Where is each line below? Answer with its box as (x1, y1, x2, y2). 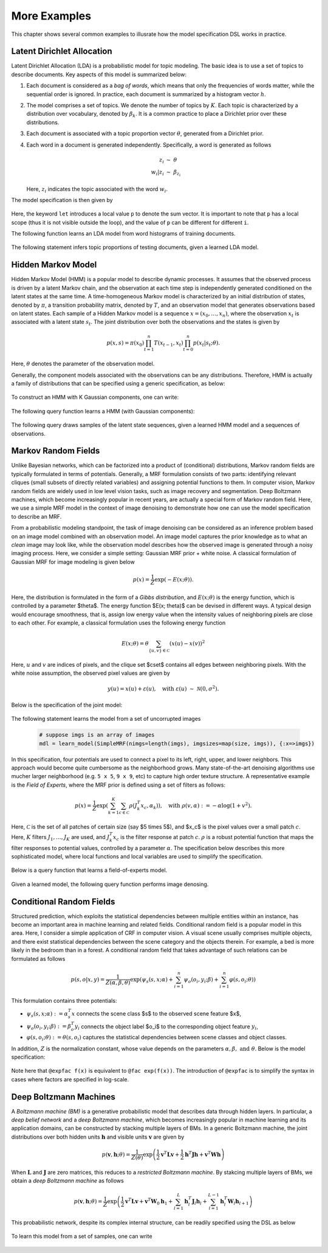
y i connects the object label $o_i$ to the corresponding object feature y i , (74, 1023, 258, 1031)
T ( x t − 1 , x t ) (154, 339, 183, 348)
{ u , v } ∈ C (148, 647, 170, 653)
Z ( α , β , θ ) (105, 979, 131, 986)
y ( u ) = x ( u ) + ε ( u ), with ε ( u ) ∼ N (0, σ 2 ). (107, 684, 219, 692)
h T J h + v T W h (184, 1149, 221, 1158)
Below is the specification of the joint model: (11, 701, 123, 709)
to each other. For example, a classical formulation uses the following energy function (11, 619, 226, 626)
